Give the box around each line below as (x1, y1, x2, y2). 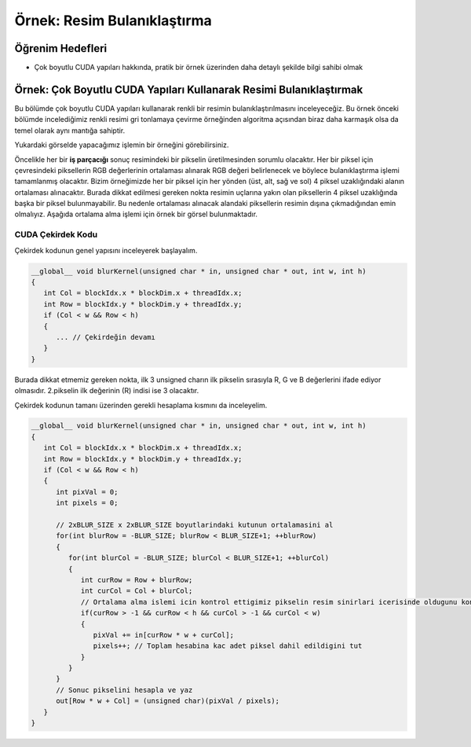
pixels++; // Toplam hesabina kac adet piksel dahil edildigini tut (93, 642, 363, 650)
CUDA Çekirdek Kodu (14, 229, 98, 240)
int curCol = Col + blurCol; (80, 587, 193, 595)
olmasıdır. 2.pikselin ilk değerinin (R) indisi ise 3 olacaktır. (14, 386, 199, 396)
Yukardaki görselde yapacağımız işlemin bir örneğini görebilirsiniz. (14, 140, 229, 149)
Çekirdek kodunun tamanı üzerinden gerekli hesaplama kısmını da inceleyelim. (14, 400, 268, 410)
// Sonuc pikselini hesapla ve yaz (56, 685, 193, 694)
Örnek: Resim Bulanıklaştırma (14, 12, 212, 29)
